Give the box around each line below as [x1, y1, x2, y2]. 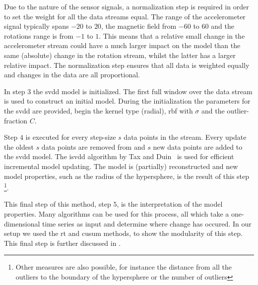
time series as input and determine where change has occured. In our [42, 218, 252, 228]
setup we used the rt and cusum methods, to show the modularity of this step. [4, 228, 243, 238]
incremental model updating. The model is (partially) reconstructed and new [4, 161, 238, 171]
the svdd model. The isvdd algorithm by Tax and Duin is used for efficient [4, 151, 234, 162]
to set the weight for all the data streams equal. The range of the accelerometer [4, 11, 246, 21]
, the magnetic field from [101, 21, 177, 31]
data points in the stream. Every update [124, 132, 247, 142]
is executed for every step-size [25, 132, 116, 142]
